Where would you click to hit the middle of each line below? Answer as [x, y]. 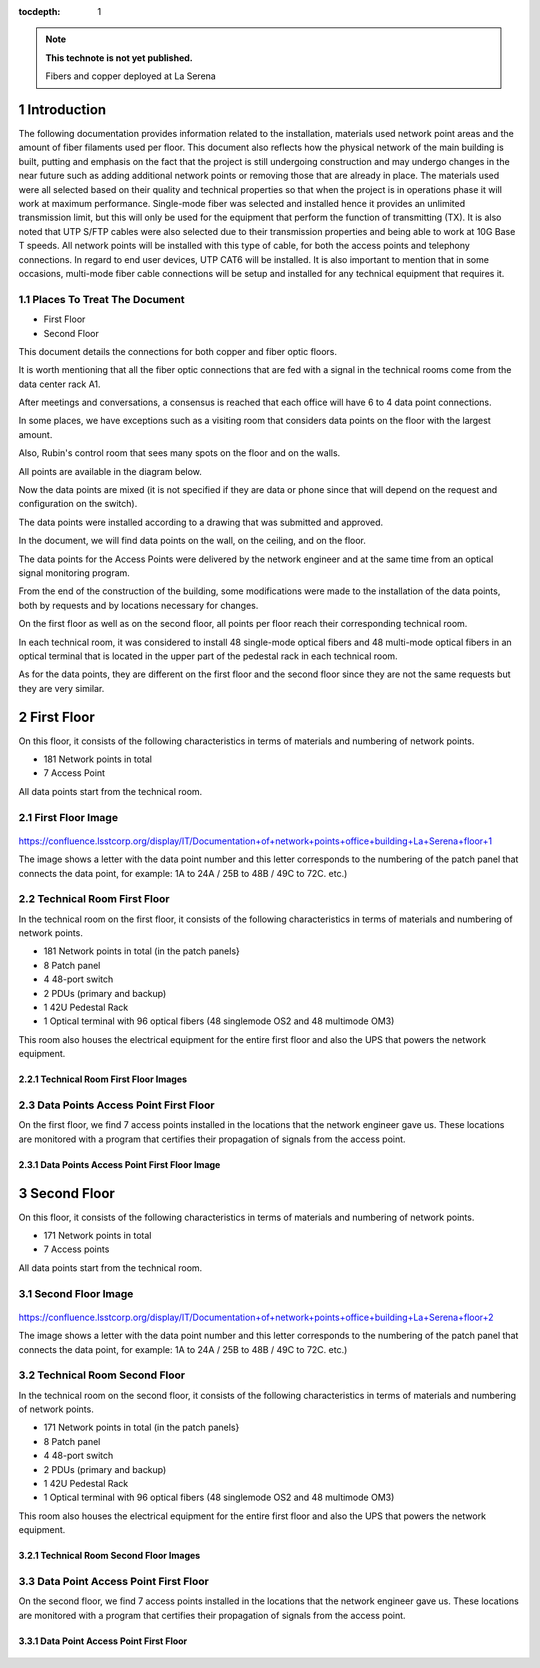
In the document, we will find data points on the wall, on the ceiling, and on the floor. [192, 541]
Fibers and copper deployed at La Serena [131, 76]
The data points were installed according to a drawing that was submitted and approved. [201, 522]
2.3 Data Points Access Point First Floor [116, 1105]
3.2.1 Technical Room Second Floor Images [109, 1556]
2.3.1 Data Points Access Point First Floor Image [119, 1164]
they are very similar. [61, 688]
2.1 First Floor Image [68, 817]
